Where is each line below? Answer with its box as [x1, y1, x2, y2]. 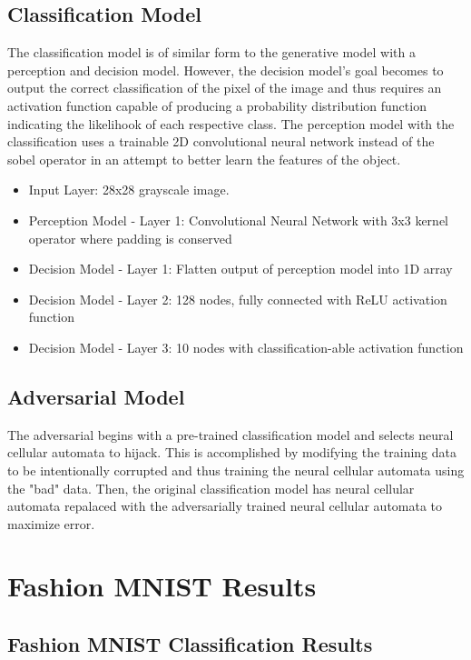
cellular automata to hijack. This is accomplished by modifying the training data [7, 443, 457, 462]
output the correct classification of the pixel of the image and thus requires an [7, 78, 442, 97]
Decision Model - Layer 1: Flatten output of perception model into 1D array [28, 259, 453, 278]
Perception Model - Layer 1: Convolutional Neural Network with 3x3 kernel [28, 210, 448, 229]
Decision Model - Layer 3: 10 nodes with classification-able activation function [28, 337, 464, 356]
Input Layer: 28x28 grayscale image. [28, 180, 230, 199]
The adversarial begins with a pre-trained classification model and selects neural [7, 425, 454, 444]
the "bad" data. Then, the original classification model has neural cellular [7, 478, 415, 497]
